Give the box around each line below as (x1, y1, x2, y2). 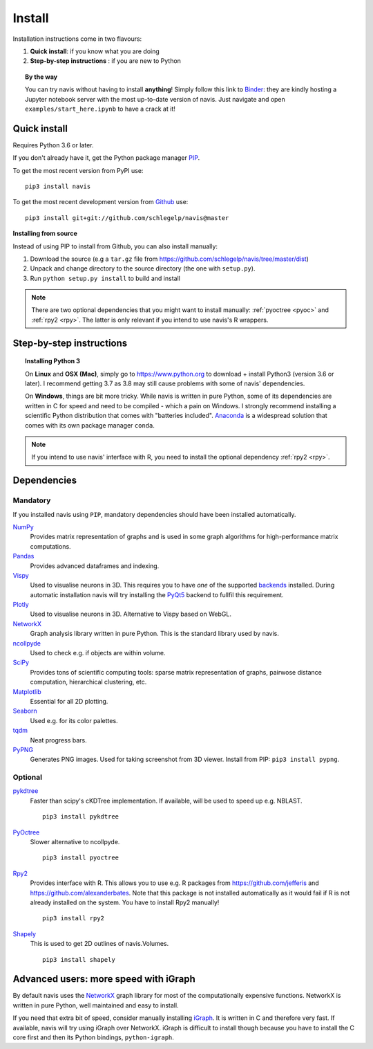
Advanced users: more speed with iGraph (12, 973, 196, 985)
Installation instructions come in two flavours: (12, 35, 142, 43)
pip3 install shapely (42, 956, 115, 963)
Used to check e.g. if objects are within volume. (30, 649, 166, 657)
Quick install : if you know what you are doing (30, 47, 160, 55)
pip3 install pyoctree (42, 854, 119, 861)
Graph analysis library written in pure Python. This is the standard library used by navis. (30, 630, 280, 638)
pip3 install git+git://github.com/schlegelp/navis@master (25, 214, 229, 221)
